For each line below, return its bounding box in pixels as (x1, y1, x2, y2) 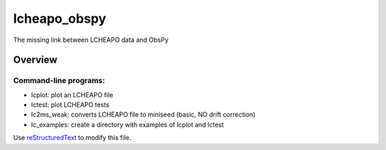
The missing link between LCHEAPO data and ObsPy (13, 36, 169, 44)
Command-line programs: (13, 75, 105, 85)
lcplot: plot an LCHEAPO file (31, 90, 114, 99)
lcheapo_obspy (13, 11, 107, 26)
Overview (13, 54, 58, 66)
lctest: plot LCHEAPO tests (31, 100, 110, 109)
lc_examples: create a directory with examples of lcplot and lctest (31, 120, 224, 129)
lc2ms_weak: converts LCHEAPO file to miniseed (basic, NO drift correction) (31, 110, 256, 119)
